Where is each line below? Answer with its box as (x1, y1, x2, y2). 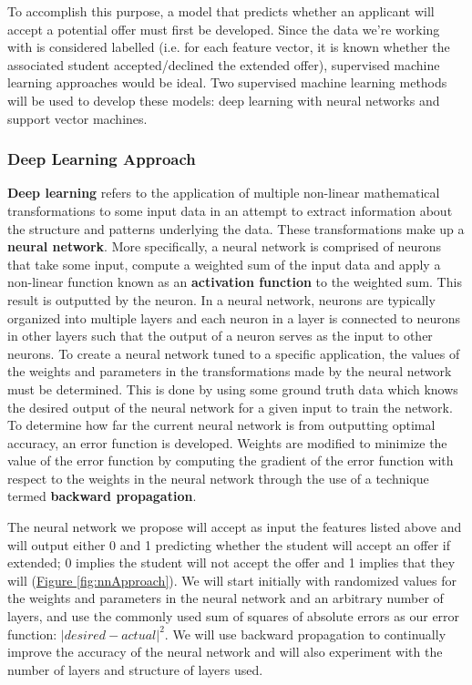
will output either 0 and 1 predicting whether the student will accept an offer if (7, 535, 450, 554)
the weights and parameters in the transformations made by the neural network (7, 362, 452, 381)
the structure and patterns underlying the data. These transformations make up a (7, 219, 465, 238)
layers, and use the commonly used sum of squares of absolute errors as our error (7, 607, 460, 626)
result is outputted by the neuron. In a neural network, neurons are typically (7, 290, 436, 309)
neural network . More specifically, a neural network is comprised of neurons (7, 237, 442, 256)
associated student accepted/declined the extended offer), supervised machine (7, 55, 440, 74)
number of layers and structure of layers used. (7, 659, 263, 679)
